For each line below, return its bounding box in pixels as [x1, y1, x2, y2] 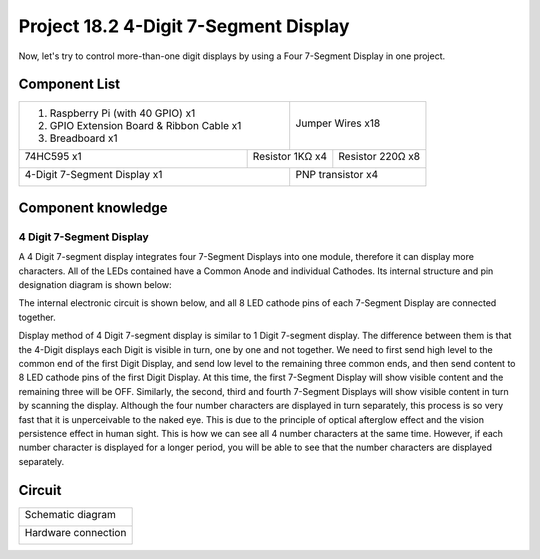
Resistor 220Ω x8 [338, 150, 420, 164]
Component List [18, 76, 121, 93]
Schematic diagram [24, 507, 117, 521]
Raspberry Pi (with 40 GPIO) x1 [49, 106, 196, 120]
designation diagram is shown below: [18, 279, 172, 290]
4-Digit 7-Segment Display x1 [24, 168, 163, 182]
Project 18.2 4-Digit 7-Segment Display [18, 15, 350, 37]
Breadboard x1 [49, 131, 119, 145]
